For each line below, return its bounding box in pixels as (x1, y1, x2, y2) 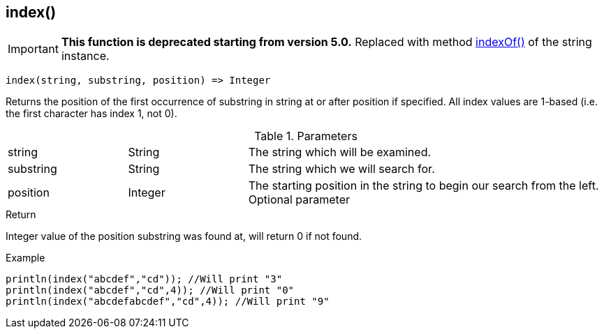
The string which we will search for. (248, 162, 435, 176)
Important (8, 42, 59, 56)
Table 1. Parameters (254, 129, 358, 144)
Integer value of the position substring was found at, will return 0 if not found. (6, 230, 362, 243)
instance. (61, 49, 110, 63)
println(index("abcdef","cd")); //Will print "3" (6, 273, 283, 285)
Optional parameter (248, 192, 351, 207)
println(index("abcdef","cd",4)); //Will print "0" (6, 284, 295, 296)
